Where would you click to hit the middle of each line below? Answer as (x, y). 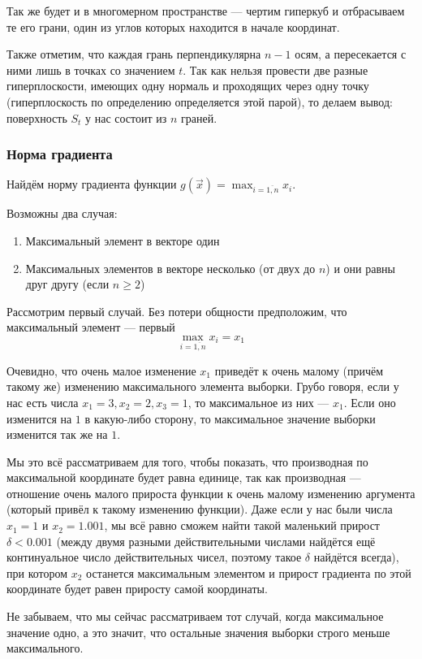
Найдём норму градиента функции (92, 184)
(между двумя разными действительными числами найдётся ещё (216, 541)
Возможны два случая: (62, 213)
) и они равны (360, 268)
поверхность (37, 117)
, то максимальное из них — (258, 402)
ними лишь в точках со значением (91, 69)
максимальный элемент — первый (91, 327)
